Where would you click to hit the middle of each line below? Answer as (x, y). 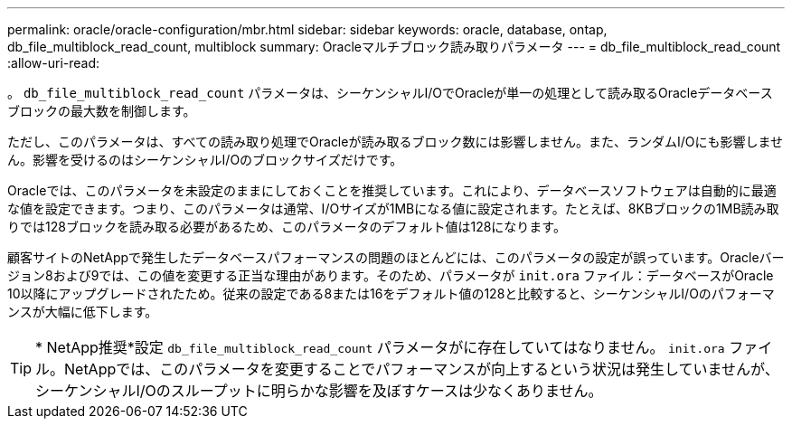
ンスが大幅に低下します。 (83, 312)
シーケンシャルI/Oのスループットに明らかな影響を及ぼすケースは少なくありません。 (319, 391)
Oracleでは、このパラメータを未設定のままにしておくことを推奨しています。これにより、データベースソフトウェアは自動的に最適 (392, 190)
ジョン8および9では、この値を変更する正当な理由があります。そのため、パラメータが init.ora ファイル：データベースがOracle (391, 275)
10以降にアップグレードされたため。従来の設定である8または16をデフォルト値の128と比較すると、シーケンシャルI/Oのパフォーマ (391, 293)
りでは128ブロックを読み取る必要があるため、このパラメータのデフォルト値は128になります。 (287, 227)
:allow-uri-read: (54, 63)
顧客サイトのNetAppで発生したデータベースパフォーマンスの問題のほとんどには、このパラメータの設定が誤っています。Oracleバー (396, 257)
